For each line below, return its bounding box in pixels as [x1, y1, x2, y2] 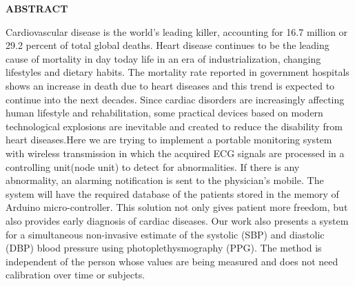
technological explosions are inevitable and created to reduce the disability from [6, 119, 343, 133]
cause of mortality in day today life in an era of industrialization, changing [6, 51, 321, 65]
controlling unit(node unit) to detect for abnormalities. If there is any [6, 159, 300, 174]
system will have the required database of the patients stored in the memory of [6, 186, 339, 201]
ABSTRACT [6, 1, 68, 15]
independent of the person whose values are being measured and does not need [6, 254, 338, 268]
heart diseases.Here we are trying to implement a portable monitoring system [6, 132, 332, 147]
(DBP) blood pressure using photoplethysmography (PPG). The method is [6, 241, 322, 255]
